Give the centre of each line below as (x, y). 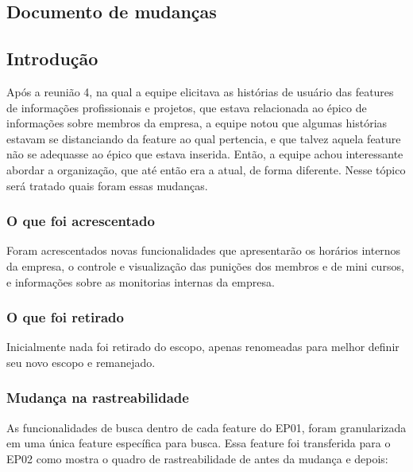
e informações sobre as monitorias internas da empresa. (141, 281)
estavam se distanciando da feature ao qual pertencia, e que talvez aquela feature (204, 138)
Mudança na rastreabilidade (98, 398)
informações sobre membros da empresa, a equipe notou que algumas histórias (197, 123)
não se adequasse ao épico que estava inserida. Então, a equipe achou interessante (205, 154)
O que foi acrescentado (81, 221)
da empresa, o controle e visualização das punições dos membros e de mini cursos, (205, 265)
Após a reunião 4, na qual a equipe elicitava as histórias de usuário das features (200, 91)
